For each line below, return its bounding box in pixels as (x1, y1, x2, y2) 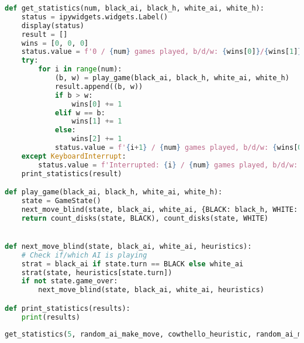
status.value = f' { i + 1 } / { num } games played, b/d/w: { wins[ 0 (54, 143, 302, 152)
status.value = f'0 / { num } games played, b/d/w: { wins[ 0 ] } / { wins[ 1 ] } (21, 47, 302, 56)
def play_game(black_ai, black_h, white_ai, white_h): (5, 188, 223, 197)
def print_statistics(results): (5, 304, 130, 313)
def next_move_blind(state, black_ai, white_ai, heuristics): (5, 242, 252, 251)
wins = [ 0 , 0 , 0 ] (21, 39, 89, 47)
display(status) (21, 21, 85, 30)
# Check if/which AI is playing (21, 251, 147, 259)
